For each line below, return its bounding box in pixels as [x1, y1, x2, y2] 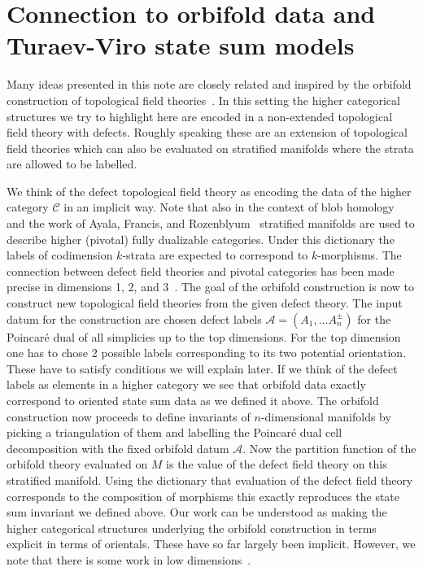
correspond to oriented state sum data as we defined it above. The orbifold [7, 392, 379, 408]
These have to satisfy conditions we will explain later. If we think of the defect [7, 360, 398, 377]
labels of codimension [7, 246, 113, 264]
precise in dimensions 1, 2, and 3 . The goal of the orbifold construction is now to [7, 278, 415, 295]
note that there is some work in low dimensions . [7, 551, 251, 568]
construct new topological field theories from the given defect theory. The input [7, 294, 403, 312]
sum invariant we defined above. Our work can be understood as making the [7, 503, 387, 521]
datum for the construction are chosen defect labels [7, 310, 262, 327]
